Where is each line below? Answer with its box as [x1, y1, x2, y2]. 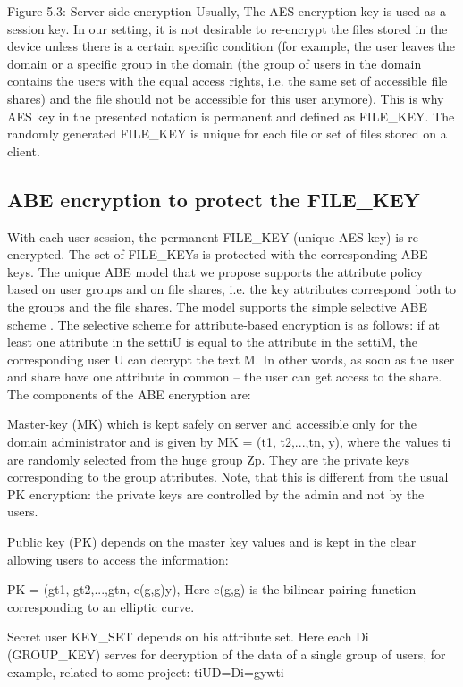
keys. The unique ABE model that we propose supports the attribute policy [7, 262, 424, 281]
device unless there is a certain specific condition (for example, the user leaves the [7, 37, 456, 55]
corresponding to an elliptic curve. [7, 597, 195, 616]
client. [7, 141, 40, 160]
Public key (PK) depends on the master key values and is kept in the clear [7, 532, 417, 551]
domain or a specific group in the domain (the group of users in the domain [7, 54, 422, 72]
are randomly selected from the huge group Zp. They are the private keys [7, 449, 409, 468]
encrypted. [7, 245, 65, 264]
